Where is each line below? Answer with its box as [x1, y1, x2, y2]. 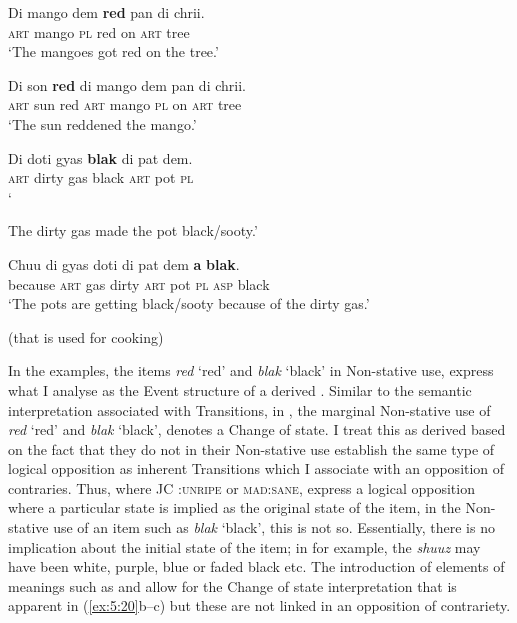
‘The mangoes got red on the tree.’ [8, 41, 219, 62]
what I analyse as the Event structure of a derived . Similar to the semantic [8, 379, 472, 400]
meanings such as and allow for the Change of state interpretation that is [8, 575, 457, 596]
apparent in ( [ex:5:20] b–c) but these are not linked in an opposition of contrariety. [8, 595, 511, 616]
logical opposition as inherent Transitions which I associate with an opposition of [8, 458, 505, 479]
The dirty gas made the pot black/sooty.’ [8, 220, 258, 241]
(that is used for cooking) [8, 326, 164, 347]
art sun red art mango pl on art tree [8, 94, 242, 115]
